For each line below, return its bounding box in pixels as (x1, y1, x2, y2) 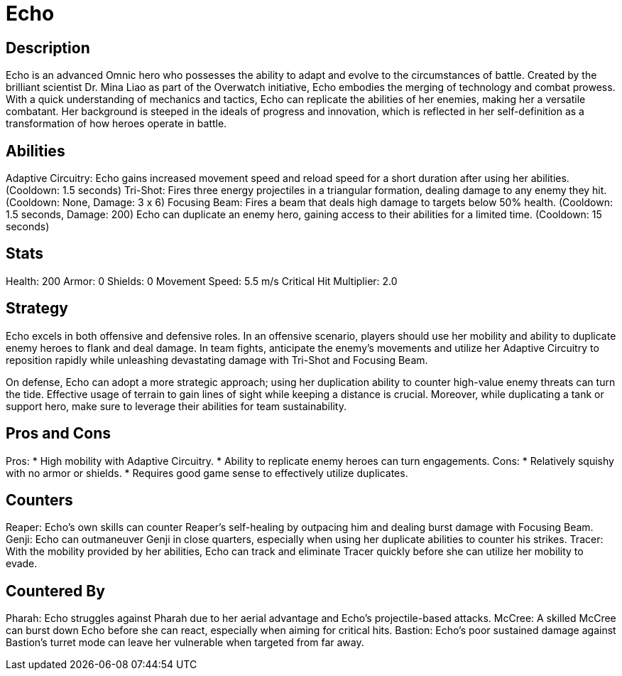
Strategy (6, 299, 68, 318)
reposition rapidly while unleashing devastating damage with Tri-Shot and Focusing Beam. (6, 353, 428, 366)
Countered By (6, 581, 105, 600)
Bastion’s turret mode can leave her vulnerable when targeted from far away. (6, 636, 364, 649)
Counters (6, 490, 73, 509)
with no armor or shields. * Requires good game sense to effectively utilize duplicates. (6, 466, 408, 479)
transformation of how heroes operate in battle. (6, 117, 227, 130)
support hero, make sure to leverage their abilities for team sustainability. (6, 399, 347, 412)
